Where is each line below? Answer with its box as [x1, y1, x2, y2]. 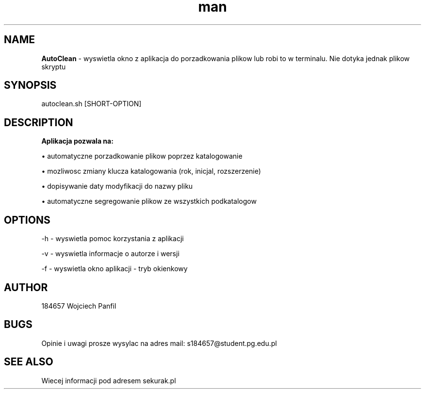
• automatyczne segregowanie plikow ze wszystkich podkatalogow [41, 197, 257, 206]
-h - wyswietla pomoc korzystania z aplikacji [41, 234, 184, 243]
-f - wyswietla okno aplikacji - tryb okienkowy [41, 264, 188, 273]
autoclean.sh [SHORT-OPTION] [41, 99, 142, 108]
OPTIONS [4, 213, 50, 226]
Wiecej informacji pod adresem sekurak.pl [41, 376, 176, 385]
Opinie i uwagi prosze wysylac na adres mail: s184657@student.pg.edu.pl [41, 339, 277, 347]
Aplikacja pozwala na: [41, 137, 114, 146]
